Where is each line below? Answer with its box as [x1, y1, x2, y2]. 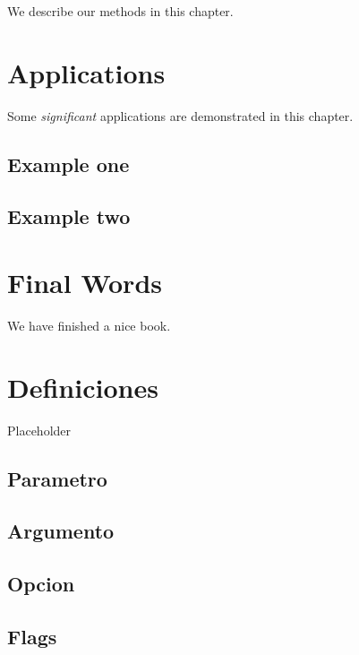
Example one [7, 150, 130, 177]
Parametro [7, 464, 107, 492]
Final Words [7, 264, 162, 301]
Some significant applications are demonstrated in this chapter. [7, 106, 354, 125]
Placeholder [7, 420, 72, 439]
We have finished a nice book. [7, 316, 171, 334]
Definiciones [7, 368, 158, 405]
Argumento [7, 517, 115, 545]
